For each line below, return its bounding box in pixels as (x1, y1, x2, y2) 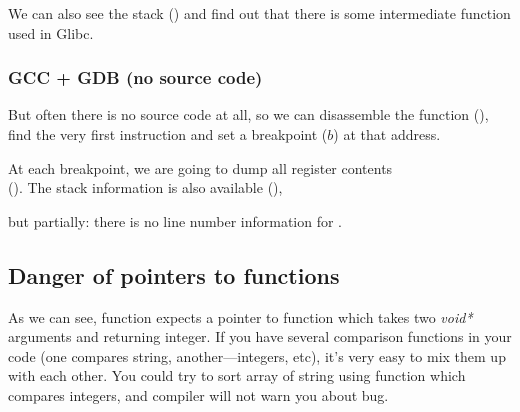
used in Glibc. (8, 22, 94, 43)
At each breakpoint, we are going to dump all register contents (8, 157, 393, 178)
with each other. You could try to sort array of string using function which (8, 365, 466, 386)
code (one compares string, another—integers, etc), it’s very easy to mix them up (8, 345, 506, 366)
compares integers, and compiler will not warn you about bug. (8, 384, 389, 405)
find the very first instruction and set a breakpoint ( (8, 124, 328, 144)
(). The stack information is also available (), (8, 177, 283, 198)
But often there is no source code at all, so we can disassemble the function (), (8, 104, 489, 125)
